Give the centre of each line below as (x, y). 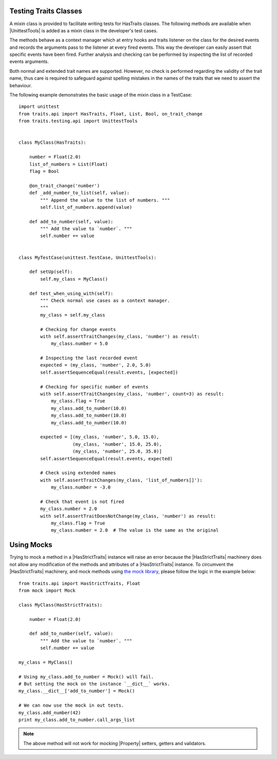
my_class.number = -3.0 (81, 487)
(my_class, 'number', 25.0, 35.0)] (117, 451)
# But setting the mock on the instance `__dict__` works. (94, 684)
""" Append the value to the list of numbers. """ (105, 200)
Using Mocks (31, 545)
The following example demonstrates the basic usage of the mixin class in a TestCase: (101, 95)
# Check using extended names (78, 473)
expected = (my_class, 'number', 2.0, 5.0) (96, 365)
